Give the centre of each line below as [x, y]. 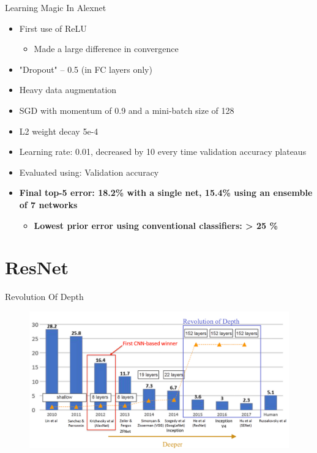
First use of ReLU [53, 28]
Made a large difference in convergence [106, 49]
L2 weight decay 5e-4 [59, 131]
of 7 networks [48, 204]
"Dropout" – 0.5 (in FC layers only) [86, 69]
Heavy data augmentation [68, 90]
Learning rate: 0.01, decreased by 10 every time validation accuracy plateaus [163, 152]
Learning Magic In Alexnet [56, 7]
